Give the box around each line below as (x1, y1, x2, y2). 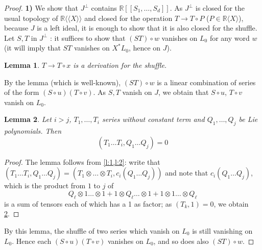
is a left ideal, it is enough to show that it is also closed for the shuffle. (37, 22, 257, 33)
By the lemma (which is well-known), (4, 77, 121, 87)
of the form (4, 87, 39, 97)
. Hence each (12, 235, 52, 246)
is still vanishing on (192, 225, 253, 236)
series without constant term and (102, 114, 205, 124)
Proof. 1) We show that (4, 3, 78, 13)
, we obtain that (158, 87, 209, 97)
